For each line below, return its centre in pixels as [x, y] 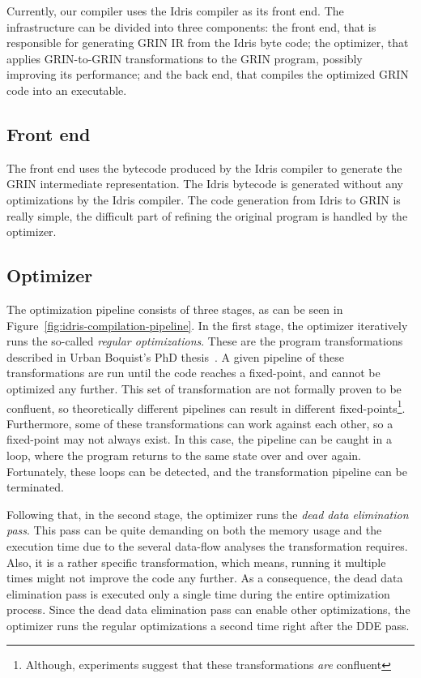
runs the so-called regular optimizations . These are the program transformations [205, 341]
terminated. [35, 487]
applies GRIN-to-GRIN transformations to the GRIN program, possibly [185, 58]
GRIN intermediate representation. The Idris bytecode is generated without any [205, 184]
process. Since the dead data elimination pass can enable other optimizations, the [208, 609]
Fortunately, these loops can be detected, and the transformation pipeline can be [207, 471]
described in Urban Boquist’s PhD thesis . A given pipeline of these [175, 356]
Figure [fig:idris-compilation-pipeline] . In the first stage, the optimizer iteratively [207, 325]
